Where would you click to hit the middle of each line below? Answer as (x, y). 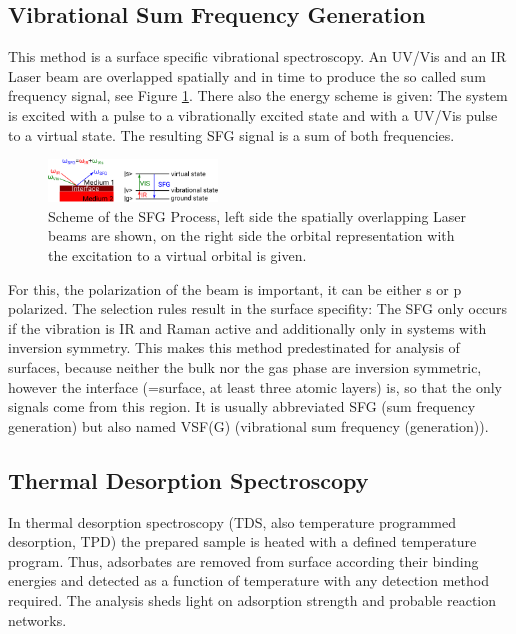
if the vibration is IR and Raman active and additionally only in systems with (247, 327)
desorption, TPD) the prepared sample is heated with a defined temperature (242, 541)
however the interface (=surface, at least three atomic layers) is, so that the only (255, 386)
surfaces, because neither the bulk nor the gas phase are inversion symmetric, (245, 366)
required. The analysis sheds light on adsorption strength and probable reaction (252, 599)
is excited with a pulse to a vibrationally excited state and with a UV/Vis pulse (253, 114)
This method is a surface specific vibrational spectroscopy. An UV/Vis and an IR (257, 56)
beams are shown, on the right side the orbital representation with (251, 235)
